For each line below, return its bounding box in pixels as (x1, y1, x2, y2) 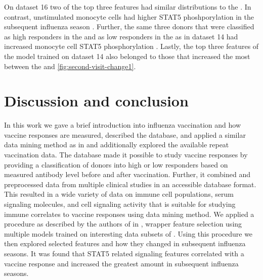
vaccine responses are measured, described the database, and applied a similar (4, 129, 246, 140)
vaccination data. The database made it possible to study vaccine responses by (4, 149, 248, 160)
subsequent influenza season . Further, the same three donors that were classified (4, 21, 254, 32)
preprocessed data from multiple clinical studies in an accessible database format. (4, 179, 256, 189)
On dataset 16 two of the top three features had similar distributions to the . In (4, 2, 251, 12)
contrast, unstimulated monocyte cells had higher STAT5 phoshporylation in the (4, 11, 254, 22)
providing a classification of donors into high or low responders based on (4, 159, 228, 170)
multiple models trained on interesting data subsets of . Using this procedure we (4, 228, 253, 239)
